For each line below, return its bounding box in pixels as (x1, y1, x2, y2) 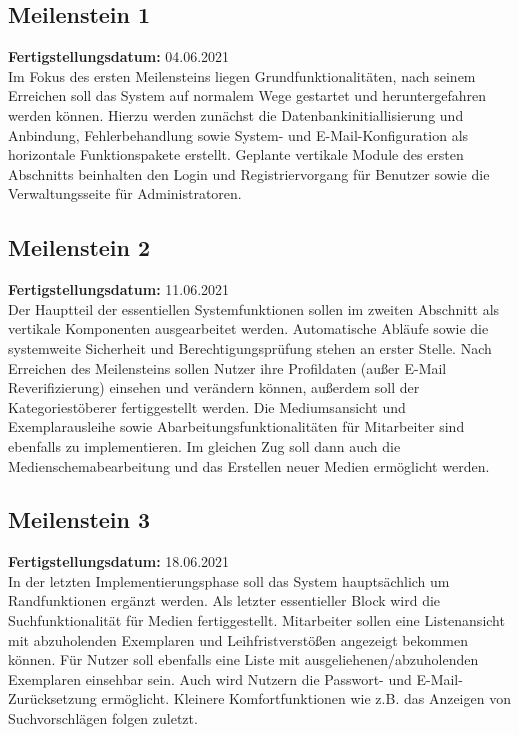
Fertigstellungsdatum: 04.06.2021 (8, 46, 230, 67)
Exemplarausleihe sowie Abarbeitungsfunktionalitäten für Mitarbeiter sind (8, 416, 465, 437)
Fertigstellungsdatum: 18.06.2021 (8, 551, 230, 572)
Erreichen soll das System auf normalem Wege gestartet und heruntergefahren (8, 85, 486, 106)
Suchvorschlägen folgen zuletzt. (8, 708, 198, 729)
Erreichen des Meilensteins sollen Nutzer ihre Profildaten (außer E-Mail (8, 357, 447, 378)
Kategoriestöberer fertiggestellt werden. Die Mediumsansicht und (8, 396, 406, 417)
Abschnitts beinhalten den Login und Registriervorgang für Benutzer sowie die (8, 163, 490, 184)
